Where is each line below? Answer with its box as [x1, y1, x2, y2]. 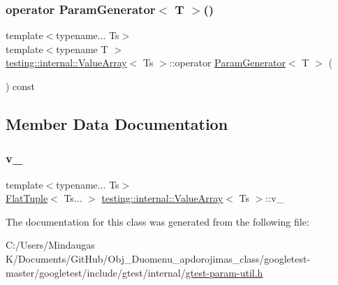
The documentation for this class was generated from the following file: [6, 214, 309, 228]
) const [6, 79, 36, 93]
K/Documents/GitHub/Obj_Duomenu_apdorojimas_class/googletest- [6, 251, 311, 265]
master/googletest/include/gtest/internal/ [6, 265, 186, 279]
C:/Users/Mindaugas [6, 237, 95, 252]
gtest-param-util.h [185, 265, 263, 279]
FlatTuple [6, 191, 48, 205]
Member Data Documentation [6, 112, 228, 134]
